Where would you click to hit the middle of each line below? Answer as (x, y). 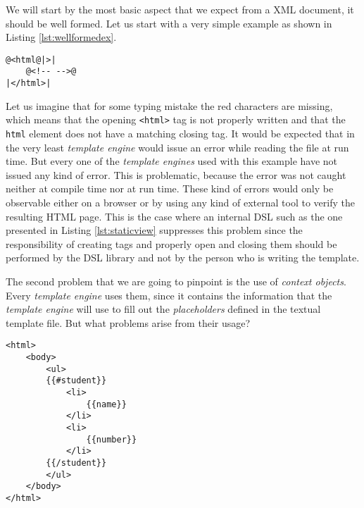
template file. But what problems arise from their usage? (128, 322)
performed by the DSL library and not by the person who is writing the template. (183, 258)
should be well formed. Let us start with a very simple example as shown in (169, 23)
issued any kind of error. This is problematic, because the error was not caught (176, 174)
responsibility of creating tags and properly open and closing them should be (171, 243)
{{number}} (112, 439)
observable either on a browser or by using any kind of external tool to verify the (180, 203)
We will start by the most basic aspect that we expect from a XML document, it (180, 9)
